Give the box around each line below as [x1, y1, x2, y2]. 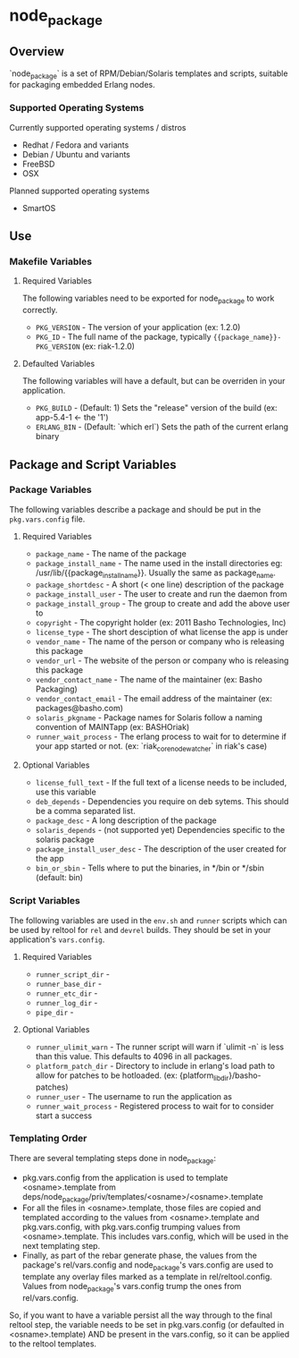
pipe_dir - [35, 1006, 74, 1017]
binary [35, 431, 60, 442]
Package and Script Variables [9, 457, 177, 472]
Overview [9, 44, 65, 59]
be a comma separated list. [35, 806, 136, 817]
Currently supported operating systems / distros [9, 122, 187, 132]
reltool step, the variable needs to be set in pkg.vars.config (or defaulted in [9, 1320, 285, 1330]
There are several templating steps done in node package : [9, 1152, 217, 1166]
